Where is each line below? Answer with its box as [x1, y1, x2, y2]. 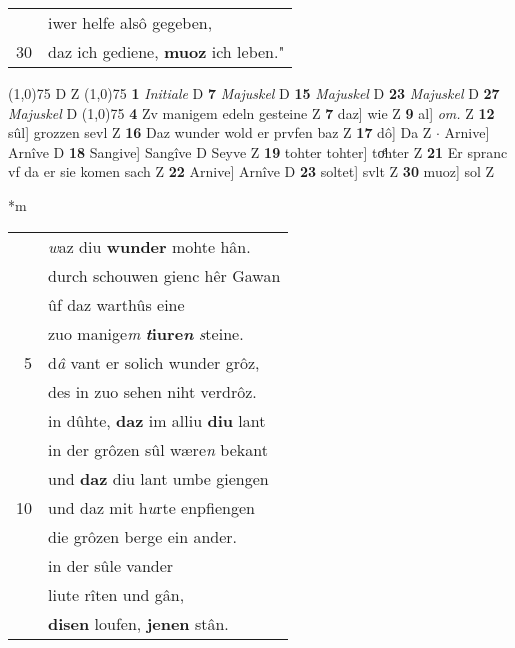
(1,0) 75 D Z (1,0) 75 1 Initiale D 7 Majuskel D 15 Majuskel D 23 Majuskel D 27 [8, 83, 500, 103]
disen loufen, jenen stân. [48, 611, 229, 635]
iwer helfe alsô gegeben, [48, 11, 213, 34]
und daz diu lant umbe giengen [48, 466, 269, 490]
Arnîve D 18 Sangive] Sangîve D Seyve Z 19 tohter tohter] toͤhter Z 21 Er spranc [8, 141, 508, 162]
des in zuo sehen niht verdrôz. [48, 379, 257, 403]
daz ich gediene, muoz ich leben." [48, 40, 285, 63]
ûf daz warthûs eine [48, 292, 185, 316]
